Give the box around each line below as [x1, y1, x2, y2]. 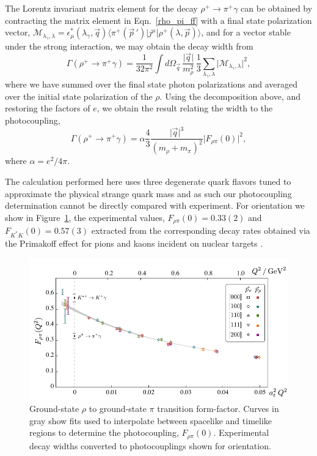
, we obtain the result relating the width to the [97, 102, 273, 114]
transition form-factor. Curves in [157, 402, 279, 415]
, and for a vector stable [201, 26, 291, 39]
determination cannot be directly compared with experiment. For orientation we [5, 199, 305, 212]
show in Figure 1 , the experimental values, [5, 211, 165, 223]
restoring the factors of [5, 102, 90, 114]
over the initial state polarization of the [5, 89, 153, 102]
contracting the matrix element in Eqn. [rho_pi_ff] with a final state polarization [5, 13, 312, 26]
